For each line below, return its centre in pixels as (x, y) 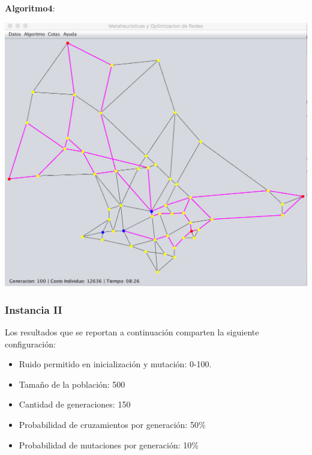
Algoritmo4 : (30, 8)
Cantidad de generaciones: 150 (75, 404)
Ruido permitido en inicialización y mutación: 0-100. (115, 364)
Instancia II (34, 309)
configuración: (30, 344)
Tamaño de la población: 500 (72, 384)
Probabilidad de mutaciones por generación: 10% (109, 444)
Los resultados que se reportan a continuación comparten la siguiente (132, 331)
